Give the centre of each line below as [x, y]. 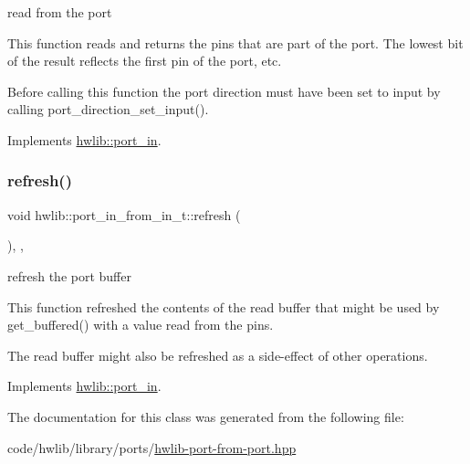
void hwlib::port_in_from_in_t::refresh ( [124, 214]
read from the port [60, 12]
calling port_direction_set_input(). [108, 109]
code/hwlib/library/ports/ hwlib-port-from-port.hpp [152, 447]
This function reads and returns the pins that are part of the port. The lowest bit [235, 42]
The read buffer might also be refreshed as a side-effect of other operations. [218, 355]
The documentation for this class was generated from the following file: [206, 416]
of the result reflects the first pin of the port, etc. [145, 61]
